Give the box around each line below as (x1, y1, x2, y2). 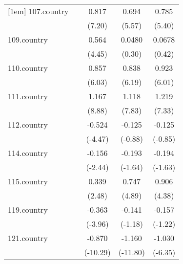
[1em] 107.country (8, 5, 69, 17)
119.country (8, 204, 48, 215)
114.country (8, 147, 48, 158)
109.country (8, 34, 48, 45)
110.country (8, 62, 48, 73)
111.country (8, 90, 48, 102)
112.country (8, 119, 48, 130)
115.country (8, 176, 48, 187)
